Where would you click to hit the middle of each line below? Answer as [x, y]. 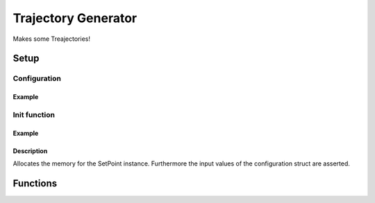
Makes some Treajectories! [51, 39]
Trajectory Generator [75, 18]
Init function [34, 114]
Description [30, 151]
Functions [35, 183]
